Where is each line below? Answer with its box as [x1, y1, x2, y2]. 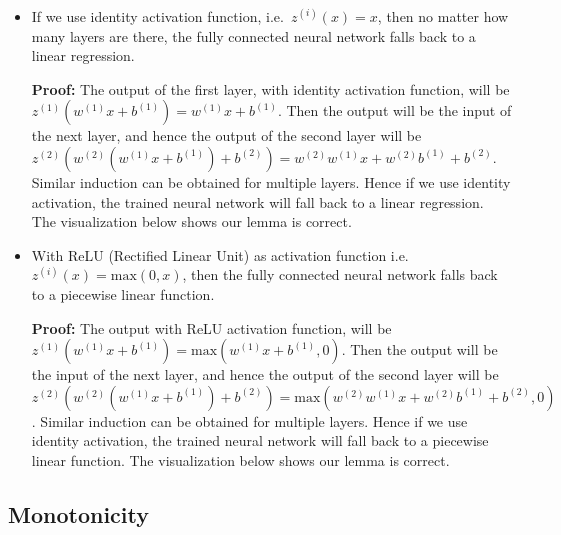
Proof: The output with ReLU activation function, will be [31, 317, 392, 338]
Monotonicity [8, 498, 149, 529]
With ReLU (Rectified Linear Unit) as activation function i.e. [31, 244, 409, 265]
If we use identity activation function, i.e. [31, 6, 284, 26]
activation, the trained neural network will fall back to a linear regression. [31, 191, 484, 212]
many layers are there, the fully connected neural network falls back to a [31, 25, 476, 46]
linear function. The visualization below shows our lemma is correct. [31, 449, 450, 470]
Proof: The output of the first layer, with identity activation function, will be [31, 78, 510, 99]
